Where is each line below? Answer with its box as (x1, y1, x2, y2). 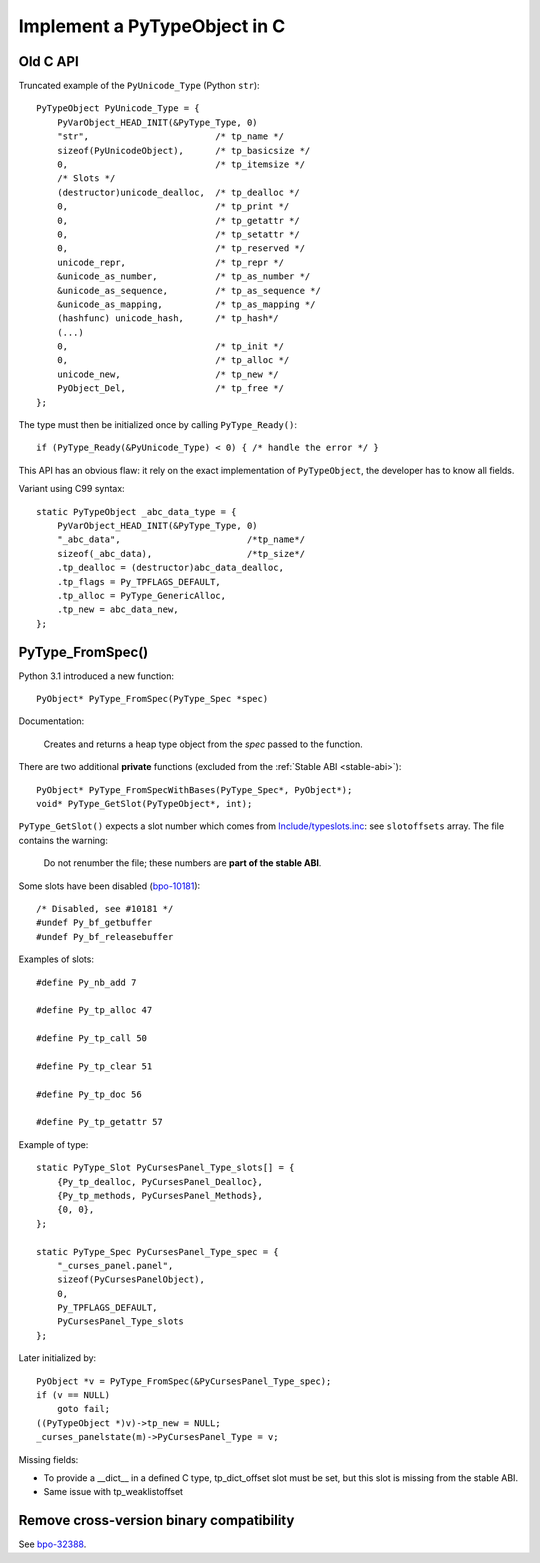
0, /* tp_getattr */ (56, 215, 300, 226)
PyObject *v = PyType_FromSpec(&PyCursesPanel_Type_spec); (36, 1375, 332, 1387)
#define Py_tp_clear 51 (36, 1060, 153, 1072)
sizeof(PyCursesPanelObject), (56, 1274, 205, 1285)
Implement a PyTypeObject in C (18, 15, 286, 37)
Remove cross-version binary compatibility (18, 1512, 295, 1529)
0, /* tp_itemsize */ (56, 159, 305, 170)
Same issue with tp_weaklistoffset (43, 1486, 184, 1498)
